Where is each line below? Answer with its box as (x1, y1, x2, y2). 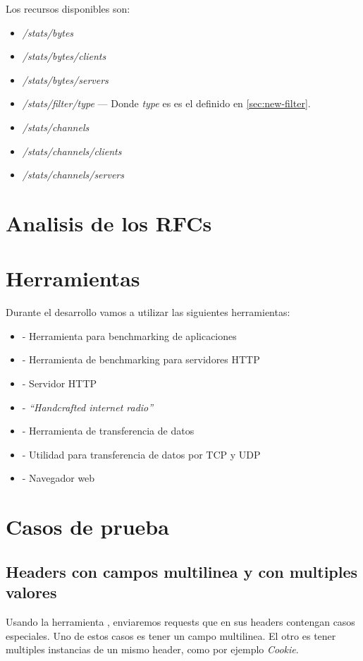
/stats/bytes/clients (22, 49, 106, 63)
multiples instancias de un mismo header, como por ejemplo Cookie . (6, 642, 299, 657)
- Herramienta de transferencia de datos (22, 423, 195, 438)
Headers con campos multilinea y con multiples (6, 560, 358, 582)
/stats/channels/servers (22, 167, 124, 182)
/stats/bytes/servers (22, 72, 109, 87)
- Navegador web (22, 471, 95, 485)
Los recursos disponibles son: (6, 1, 130, 16)
